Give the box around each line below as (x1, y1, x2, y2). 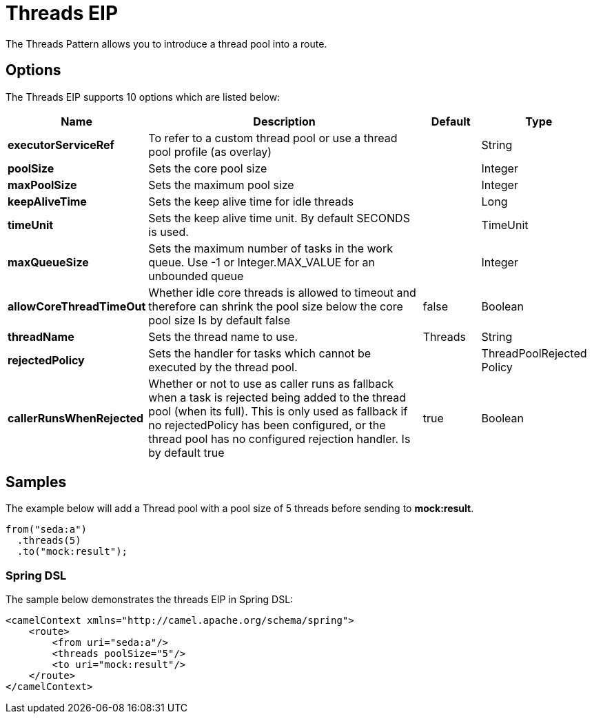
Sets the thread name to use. (148, 329, 298, 344)
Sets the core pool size (148, 161, 267, 175)
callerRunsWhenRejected (8, 411, 144, 425)
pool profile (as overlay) (148, 144, 272, 159)
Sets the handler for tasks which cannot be (148, 346, 371, 360)
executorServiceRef (8, 137, 114, 152)
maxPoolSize (8, 177, 77, 192)
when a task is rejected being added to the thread (148, 390, 407, 404)
